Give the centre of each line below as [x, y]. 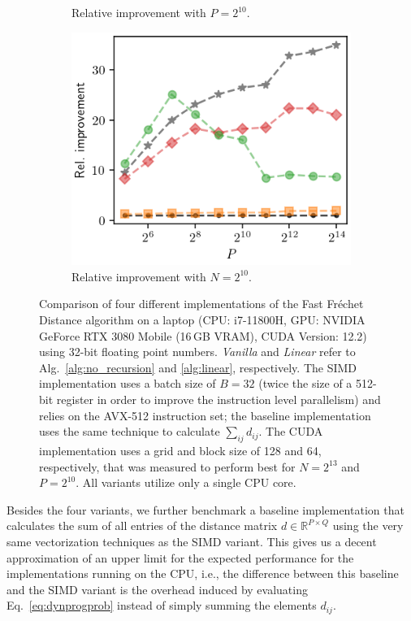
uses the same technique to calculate [130, 431]
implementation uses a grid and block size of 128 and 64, [180, 450]
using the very [368, 525]
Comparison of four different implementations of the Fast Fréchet [201, 304]
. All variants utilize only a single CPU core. [186, 482]
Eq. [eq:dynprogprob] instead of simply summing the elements [162, 605]
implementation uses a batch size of [128, 383]
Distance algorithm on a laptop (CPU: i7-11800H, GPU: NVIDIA [202, 320]
